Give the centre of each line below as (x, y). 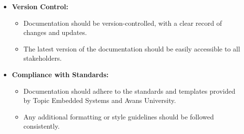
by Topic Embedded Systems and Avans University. (100, 100)
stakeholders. (43, 58)
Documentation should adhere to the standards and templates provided (129, 91)
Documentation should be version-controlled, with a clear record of (123, 23)
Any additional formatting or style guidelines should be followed (119, 116)
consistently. (42, 126)
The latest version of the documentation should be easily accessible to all (132, 48)
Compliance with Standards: (60, 74)
